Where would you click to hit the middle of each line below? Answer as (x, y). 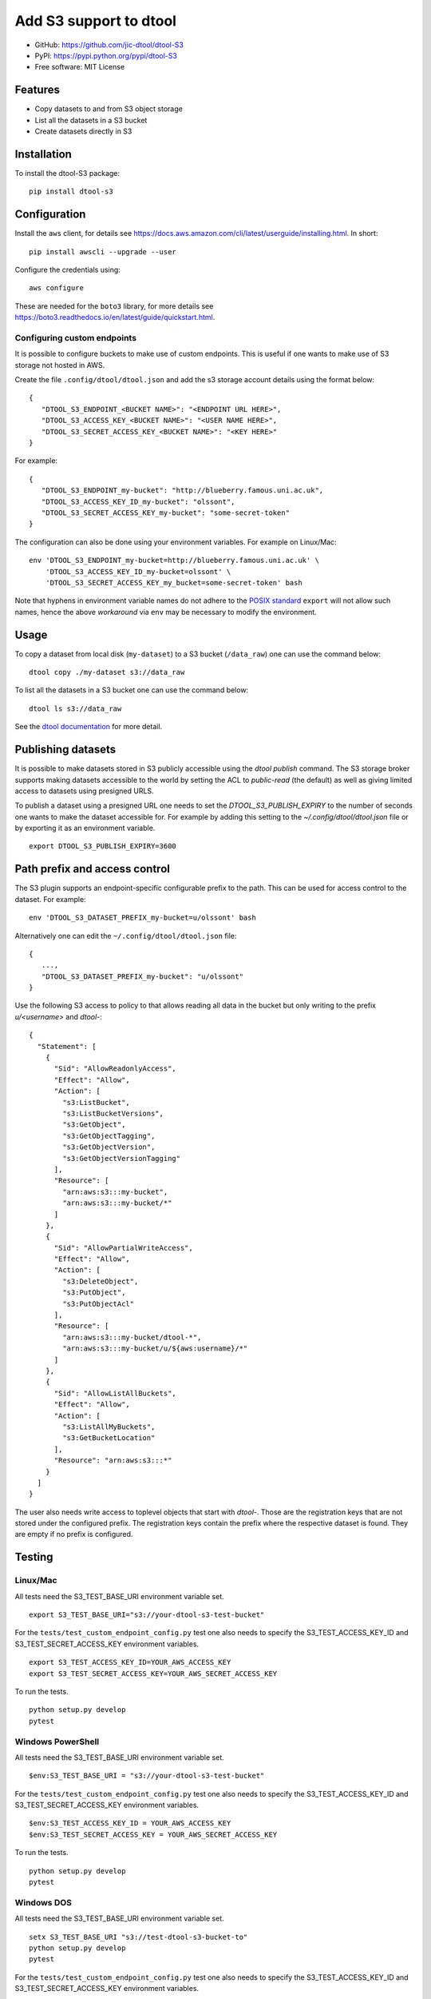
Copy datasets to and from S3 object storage (109, 109)
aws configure (56, 288)
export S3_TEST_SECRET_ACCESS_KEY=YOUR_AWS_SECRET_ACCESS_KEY (153, 1674)
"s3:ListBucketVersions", (113, 1113)
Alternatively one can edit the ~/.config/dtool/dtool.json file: (126, 936)
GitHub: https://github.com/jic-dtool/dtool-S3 (109, 45)
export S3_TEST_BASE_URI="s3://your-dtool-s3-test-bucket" (147, 1615)
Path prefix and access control (93, 869)
